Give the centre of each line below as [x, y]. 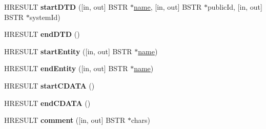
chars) [141, 120]
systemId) [45, 17]
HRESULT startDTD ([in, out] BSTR [66, 7]
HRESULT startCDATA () [49, 85]
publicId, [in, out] [235, 7]
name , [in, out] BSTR [168, 7]
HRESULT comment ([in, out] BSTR [65, 120]
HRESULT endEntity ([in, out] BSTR [66, 68]
